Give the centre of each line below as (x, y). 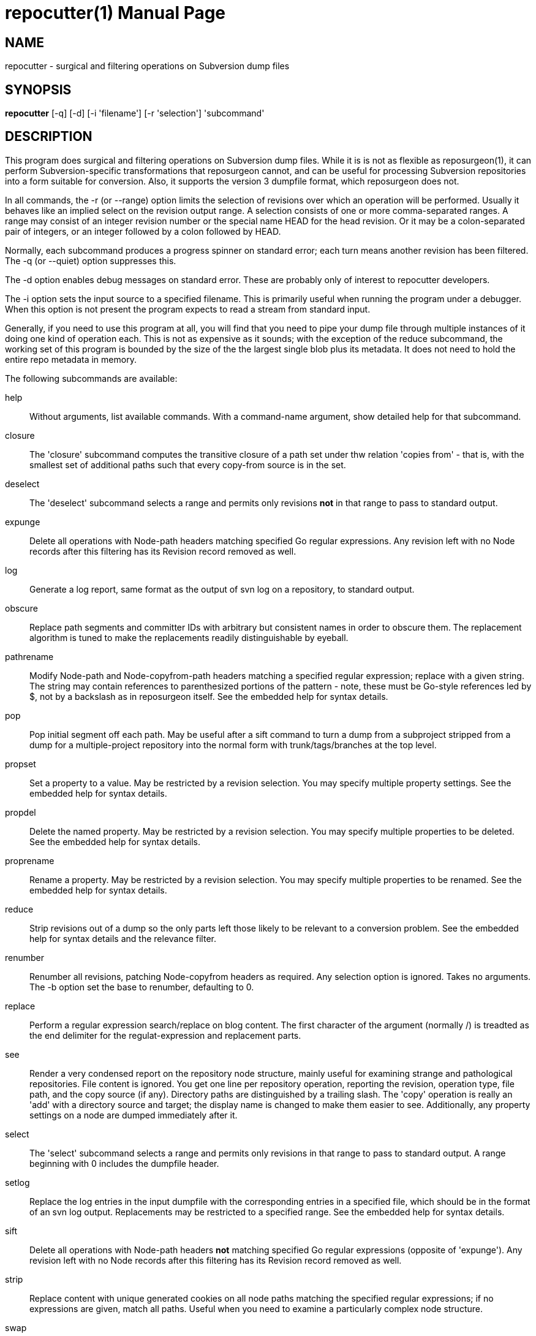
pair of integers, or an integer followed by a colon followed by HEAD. (143, 231)
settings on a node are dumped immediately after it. (134, 1115)
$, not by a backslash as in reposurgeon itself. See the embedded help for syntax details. (209, 696)
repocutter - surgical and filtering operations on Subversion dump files (147, 66)
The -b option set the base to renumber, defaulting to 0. (142, 987)
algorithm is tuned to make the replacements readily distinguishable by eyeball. (189, 637)
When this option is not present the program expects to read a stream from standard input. (188, 309)
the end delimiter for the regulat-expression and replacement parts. (165, 1035)
